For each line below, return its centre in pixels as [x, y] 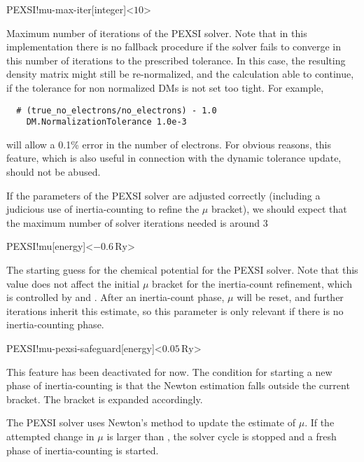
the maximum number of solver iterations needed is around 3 [137, 222]
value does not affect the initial [73, 283]
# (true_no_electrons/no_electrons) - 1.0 [117, 110]
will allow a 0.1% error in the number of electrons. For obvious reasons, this [169, 144]
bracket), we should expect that [279, 209]
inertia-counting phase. [55, 324]
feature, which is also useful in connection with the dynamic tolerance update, [174, 158]
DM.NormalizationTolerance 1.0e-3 [106, 122]
